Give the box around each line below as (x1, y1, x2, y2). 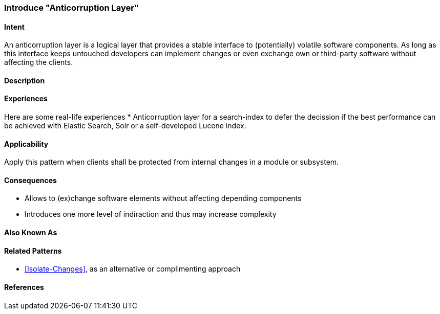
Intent (4, 22, 25, 31)
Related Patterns (4, 246, 62, 255)
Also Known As (4, 228, 57, 237)
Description (4, 76, 45, 85)
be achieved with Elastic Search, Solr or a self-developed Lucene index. (4, 121, 246, 130)
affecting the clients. (4, 58, 73, 67)
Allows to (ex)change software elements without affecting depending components (25, 194, 302, 203)
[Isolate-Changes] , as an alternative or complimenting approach (25, 264, 241, 274)
